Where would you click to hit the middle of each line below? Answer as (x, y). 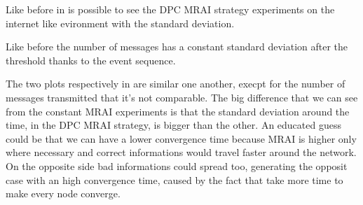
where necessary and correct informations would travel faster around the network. (181, 152)
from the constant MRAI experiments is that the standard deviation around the (178, 111)
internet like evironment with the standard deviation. (120, 23)
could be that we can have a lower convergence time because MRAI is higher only (181, 138)
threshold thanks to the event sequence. (91, 60)
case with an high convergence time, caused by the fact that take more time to (174, 179)
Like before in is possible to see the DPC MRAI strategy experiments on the (170, 9)
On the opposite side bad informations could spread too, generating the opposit (177, 165)
